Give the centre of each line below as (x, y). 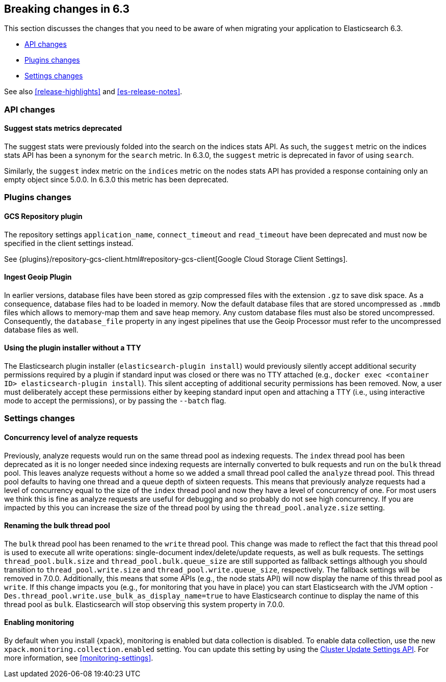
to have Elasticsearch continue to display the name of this (322, 595)
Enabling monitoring (39, 622)
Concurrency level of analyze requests (71, 438)
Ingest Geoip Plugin (38, 277)
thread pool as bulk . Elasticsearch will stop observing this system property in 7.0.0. (145, 604)
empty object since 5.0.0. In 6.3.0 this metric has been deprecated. (116, 180)
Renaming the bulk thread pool (57, 526)
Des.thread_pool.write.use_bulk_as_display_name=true (114, 596)
